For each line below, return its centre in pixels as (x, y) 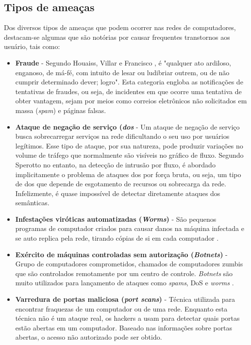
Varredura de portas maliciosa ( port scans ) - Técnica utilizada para (125, 299)
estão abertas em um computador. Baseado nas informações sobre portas (124, 327)
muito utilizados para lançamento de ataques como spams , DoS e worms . (125, 283)
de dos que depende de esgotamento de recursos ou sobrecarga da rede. (121, 184)
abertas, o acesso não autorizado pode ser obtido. (89, 337)
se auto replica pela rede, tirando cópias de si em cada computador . (117, 238)
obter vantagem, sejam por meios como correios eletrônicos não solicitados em (131, 101)
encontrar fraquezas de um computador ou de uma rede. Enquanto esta (121, 308)
